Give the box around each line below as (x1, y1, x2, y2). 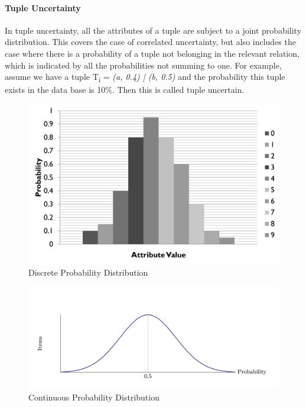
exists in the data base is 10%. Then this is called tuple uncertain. (5, 83, 245, 96)
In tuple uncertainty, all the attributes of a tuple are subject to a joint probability (5, 24, 302, 36)
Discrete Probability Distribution (28, 266, 148, 279)
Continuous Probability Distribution (28, 390, 159, 403)
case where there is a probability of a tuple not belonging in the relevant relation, (5, 47, 300, 59)
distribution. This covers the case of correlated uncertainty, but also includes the (5, 35, 296, 48)
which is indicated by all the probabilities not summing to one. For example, (5, 59, 282, 71)
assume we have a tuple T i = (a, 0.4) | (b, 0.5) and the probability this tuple (5, 70, 285, 84)
